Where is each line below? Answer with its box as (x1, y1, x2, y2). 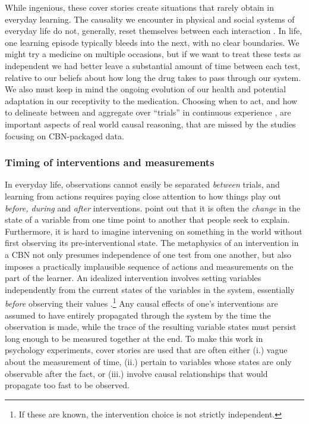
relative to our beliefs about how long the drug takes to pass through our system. (5, 71, 301, 83)
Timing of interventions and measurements (5, 155, 215, 170)
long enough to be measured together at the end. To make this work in (5, 332, 263, 344)
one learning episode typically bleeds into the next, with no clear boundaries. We (5, 36, 299, 48)
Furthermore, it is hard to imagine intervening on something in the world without (5, 225, 302, 237)
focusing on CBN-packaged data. (5, 129, 124, 142)
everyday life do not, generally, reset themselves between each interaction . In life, (5, 24, 302, 37)
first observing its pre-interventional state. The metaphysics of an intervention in (5, 236, 299, 249)
